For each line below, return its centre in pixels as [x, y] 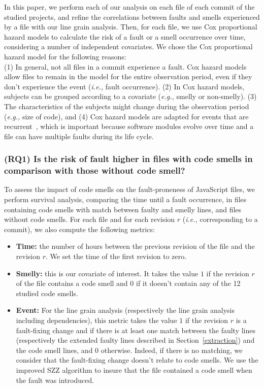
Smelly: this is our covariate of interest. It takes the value [107, 273]
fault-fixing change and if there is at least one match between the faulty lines [136, 330]
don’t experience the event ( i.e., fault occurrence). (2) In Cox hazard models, [124, 86]
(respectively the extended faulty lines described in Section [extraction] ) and [135, 340]
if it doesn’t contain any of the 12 [188, 283]
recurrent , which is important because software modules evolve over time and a [129, 126]
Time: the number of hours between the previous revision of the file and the [135, 246]
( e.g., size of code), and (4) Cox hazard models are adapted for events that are [126, 116]
